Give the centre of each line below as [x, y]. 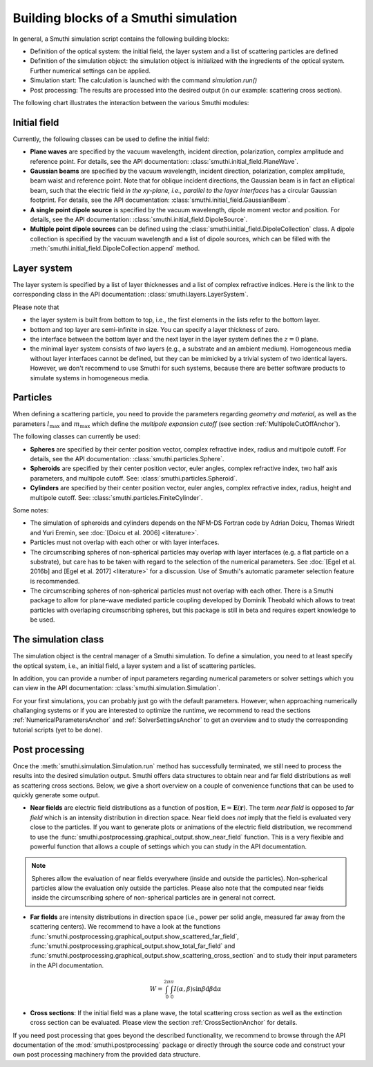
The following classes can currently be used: [77, 436]
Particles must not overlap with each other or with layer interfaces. [125, 542]
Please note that [36, 307]
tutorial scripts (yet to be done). [58, 730]
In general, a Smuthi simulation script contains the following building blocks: [121, 39]
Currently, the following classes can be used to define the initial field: [111, 139]
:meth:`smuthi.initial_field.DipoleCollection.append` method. [115, 248]
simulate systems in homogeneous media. [90, 378]
